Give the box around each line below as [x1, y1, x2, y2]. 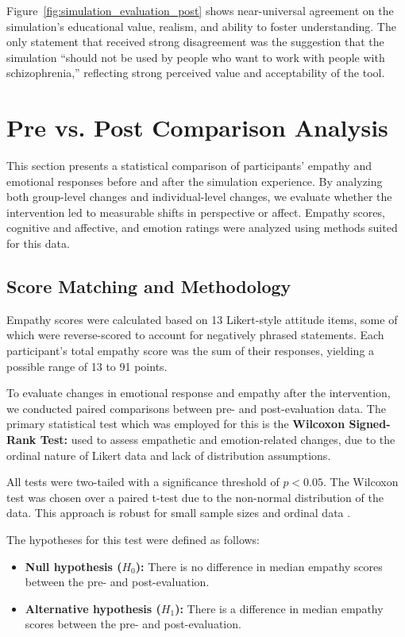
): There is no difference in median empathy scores [135, 558, 383, 574]
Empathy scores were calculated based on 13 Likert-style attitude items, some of [6, 311, 398, 327]
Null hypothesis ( [25, 558, 122, 574]
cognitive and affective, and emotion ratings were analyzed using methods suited [6, 219, 398, 236]
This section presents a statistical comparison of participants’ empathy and [6, 157, 372, 174]
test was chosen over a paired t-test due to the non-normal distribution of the [6, 488, 384, 505]
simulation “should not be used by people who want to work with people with [6, 48, 385, 65]
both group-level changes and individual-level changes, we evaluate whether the [6, 188, 392, 205]
